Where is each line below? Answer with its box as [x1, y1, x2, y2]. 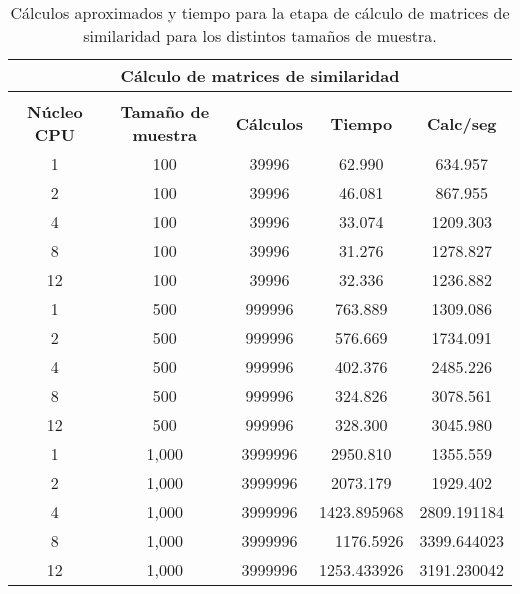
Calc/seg [426, 111, 497, 135]
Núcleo [27, 100, 83, 123]
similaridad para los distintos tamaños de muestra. [83, 24, 437, 47]
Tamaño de [120, 100, 210, 123]
